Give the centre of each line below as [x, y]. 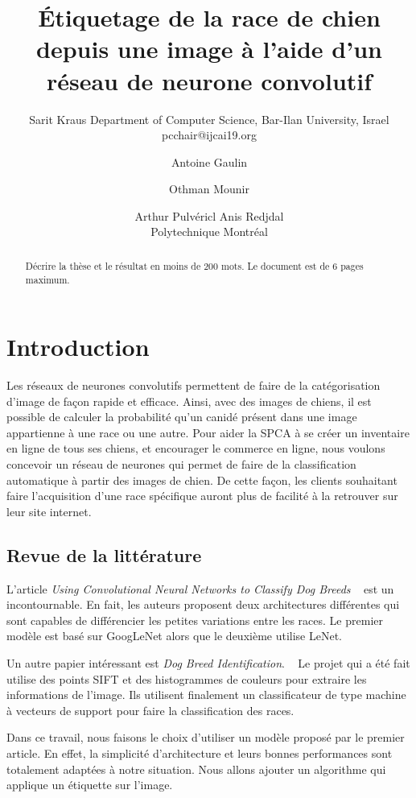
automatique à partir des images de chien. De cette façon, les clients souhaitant [202, 480]
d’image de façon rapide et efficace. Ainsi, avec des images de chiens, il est [189, 401]
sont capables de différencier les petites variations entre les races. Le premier [195, 620]
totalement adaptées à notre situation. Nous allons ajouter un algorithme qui [196, 769]
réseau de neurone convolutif [209, 80]
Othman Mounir [209, 189]
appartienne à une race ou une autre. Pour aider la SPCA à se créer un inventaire [208, 432]
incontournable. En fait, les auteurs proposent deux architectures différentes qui [203, 604]
